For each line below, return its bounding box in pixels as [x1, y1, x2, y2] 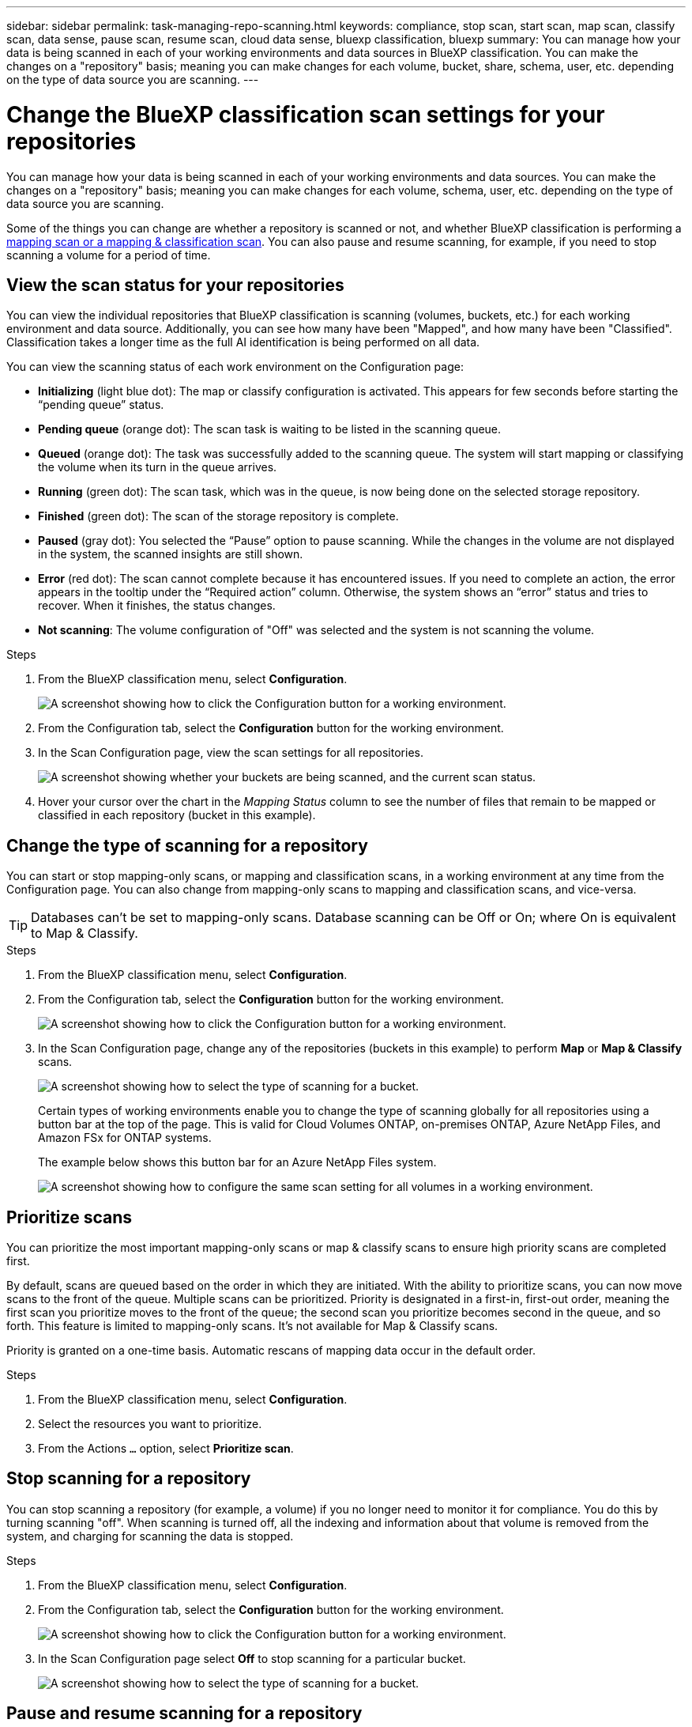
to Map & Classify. [31, 925, 138, 942]
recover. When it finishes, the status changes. [38, 599, 276, 613]
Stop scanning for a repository [6, 1468, 251, 1489]
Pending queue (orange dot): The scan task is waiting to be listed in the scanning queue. [38, 422, 502, 436]
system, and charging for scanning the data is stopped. [6, 1529, 294, 1543]
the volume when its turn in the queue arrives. [38, 460, 277, 474]
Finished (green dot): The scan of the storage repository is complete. [38, 509, 399, 523]
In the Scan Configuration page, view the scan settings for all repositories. [38, 746, 423, 760]
